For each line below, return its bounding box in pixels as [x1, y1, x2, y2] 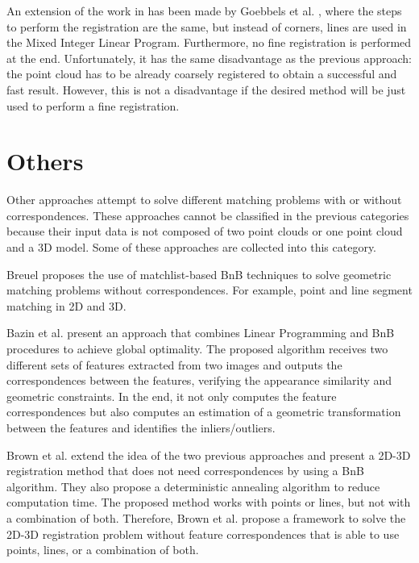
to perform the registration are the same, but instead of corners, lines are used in [6, 18, 407, 35]
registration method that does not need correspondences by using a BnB [6, 462, 364, 479]
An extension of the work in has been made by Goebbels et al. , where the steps [6, 2, 402, 19]
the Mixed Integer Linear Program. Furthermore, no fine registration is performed [6, 34, 412, 51]
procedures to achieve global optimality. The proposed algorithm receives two [6, 340, 388, 357]
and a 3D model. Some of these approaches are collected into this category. [6, 239, 377, 256]
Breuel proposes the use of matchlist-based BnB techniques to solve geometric [6, 265, 392, 282]
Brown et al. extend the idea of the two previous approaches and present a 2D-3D [6, 446, 411, 463]
